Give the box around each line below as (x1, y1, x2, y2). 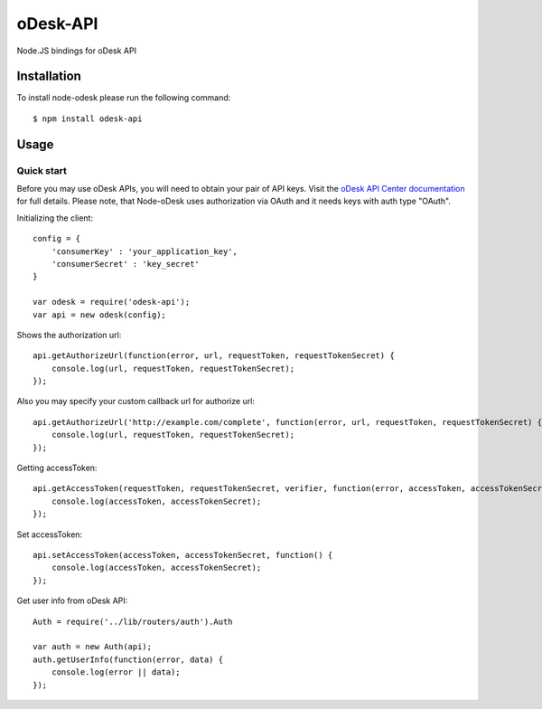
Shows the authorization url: (16, 329, 122, 340)
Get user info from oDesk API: (16, 595, 128, 606)
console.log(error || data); (51, 667, 181, 677)
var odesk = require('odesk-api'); (33, 297, 191, 307)
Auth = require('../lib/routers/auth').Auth (33, 616, 234, 627)
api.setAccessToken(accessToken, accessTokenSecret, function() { (33, 550, 333, 560)
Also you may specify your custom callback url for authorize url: (16, 396, 255, 407)
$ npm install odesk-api (33, 113, 143, 124)
